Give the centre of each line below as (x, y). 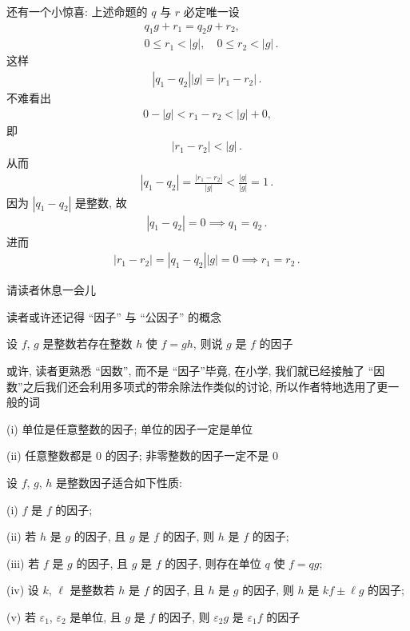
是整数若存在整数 (88, 343)
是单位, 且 (96, 616)
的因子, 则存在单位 (213, 563)
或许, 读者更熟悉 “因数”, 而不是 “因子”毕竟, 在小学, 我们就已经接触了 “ (190, 371)
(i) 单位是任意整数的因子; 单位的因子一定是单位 (129, 428)
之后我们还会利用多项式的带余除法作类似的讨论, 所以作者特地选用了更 (205, 386)
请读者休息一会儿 (51, 290)
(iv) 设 (23, 590)
